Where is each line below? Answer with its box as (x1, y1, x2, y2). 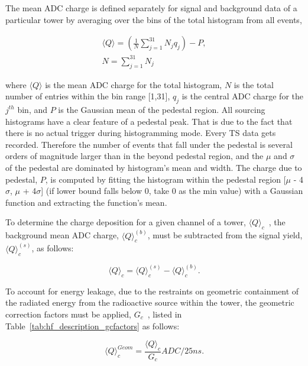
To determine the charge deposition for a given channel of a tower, (5, 216, 246, 228)
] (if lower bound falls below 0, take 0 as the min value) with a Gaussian (41, 184, 303, 197)
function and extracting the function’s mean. (5, 196, 167, 208)
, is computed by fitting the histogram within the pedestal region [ (45, 173, 286, 185)
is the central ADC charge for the (181, 90, 304, 102)
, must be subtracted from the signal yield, (147, 229, 303, 241)
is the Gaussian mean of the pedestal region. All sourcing (58, 103, 265, 115)
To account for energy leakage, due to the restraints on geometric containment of (5, 284, 299, 297)
